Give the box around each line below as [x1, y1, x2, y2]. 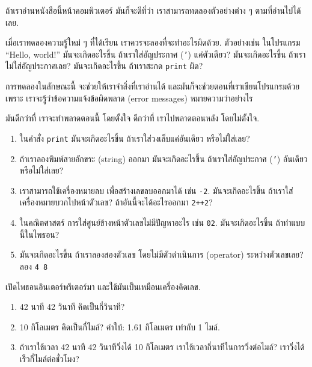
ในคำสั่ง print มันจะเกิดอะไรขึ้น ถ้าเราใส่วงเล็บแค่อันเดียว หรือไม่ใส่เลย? [19, 132, 250, 144]
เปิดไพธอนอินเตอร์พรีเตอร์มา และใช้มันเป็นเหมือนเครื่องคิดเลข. [5, 280, 201, 293]
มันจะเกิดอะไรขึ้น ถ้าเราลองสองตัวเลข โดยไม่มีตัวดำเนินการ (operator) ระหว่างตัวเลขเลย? [19, 248, 304, 261]
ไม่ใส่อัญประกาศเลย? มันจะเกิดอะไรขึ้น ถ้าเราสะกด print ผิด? [5, 59, 203, 72]
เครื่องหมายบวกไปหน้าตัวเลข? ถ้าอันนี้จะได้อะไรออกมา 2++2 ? [19, 196, 213, 208]
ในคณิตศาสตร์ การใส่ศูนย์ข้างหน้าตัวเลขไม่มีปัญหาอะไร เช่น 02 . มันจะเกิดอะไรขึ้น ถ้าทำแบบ [19, 216, 305, 229]
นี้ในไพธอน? [19, 228, 60, 240]
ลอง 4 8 [19, 259, 48, 272]
